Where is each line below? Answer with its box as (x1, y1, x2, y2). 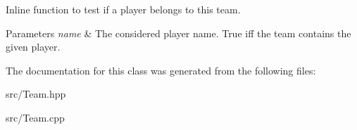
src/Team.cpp (6, 110, 65, 124)
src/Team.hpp (6, 86, 66, 101)
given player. (6, 39, 61, 54)
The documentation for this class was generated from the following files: (6, 63, 316, 77)
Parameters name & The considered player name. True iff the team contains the (6, 25, 351, 40)
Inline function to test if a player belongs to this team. (6, 2, 241, 16)
